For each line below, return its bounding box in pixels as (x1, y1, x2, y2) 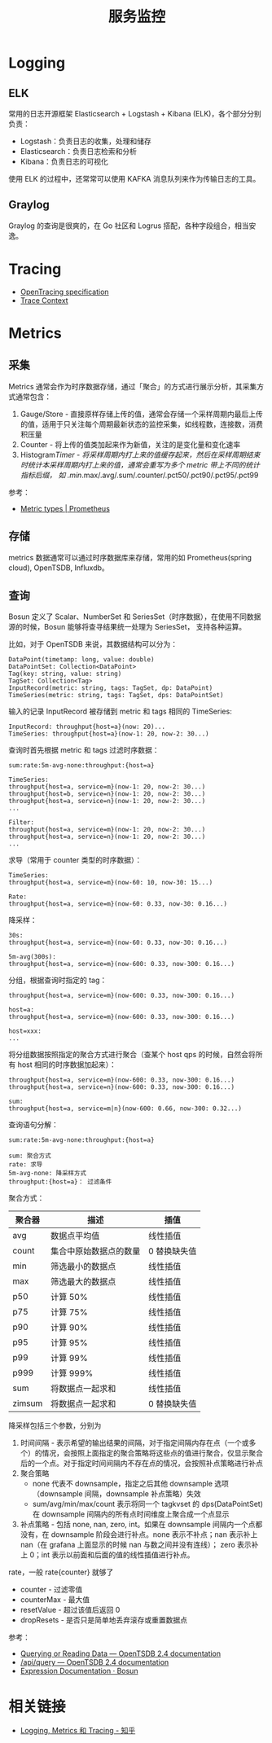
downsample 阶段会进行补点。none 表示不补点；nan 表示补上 (50, 1530, 258, 1539)
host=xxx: (8, 1027, 42, 1035)
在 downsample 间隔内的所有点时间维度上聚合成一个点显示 (32, 1509, 230, 1519)
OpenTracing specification (20, 287, 109, 296)
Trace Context (20, 295, 68, 305)
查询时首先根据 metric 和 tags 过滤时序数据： (8, 745, 160, 755)
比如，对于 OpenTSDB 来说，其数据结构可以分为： (8, 639, 178, 649)
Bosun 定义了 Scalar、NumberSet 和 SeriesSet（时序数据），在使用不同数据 (8, 612, 261, 621)
